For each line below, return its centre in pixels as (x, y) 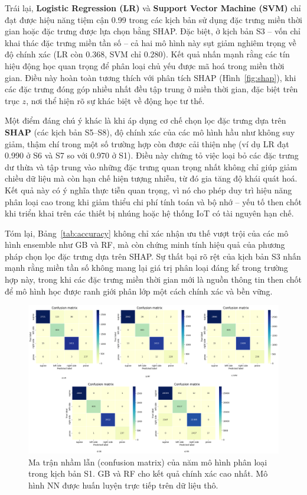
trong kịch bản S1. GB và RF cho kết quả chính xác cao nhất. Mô (148, 473)
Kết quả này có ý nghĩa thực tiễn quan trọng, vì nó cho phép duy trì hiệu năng (148, 190)
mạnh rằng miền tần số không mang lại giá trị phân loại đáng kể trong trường (146, 268)
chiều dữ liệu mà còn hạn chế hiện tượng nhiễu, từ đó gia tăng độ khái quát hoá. (151, 178)
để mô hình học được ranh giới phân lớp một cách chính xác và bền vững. (139, 291)
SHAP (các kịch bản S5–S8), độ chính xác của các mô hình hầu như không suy (150, 132)
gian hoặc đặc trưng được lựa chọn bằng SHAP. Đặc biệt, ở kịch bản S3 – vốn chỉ (153, 31)
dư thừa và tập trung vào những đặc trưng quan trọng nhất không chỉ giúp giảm (151, 166)
